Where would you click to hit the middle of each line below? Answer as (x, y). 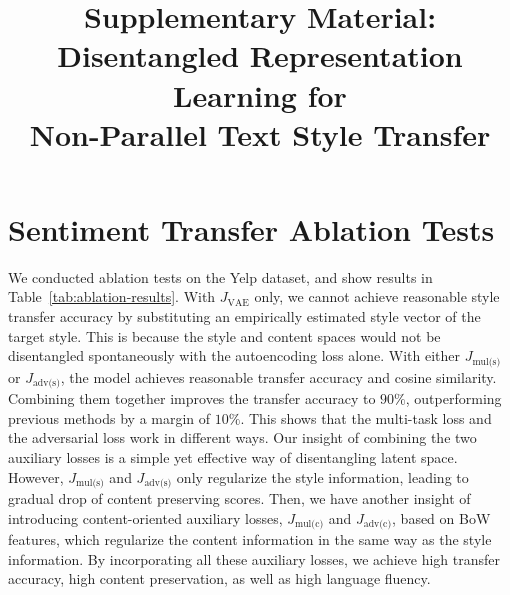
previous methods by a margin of (109, 417)
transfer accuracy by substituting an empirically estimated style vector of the (244, 316)
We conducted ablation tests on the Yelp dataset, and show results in (220, 276)
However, (36, 476)
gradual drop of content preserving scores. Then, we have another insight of (239, 497)
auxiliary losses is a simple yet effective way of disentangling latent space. (233, 456)
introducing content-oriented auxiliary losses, (145, 517)
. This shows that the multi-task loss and (366, 417)
